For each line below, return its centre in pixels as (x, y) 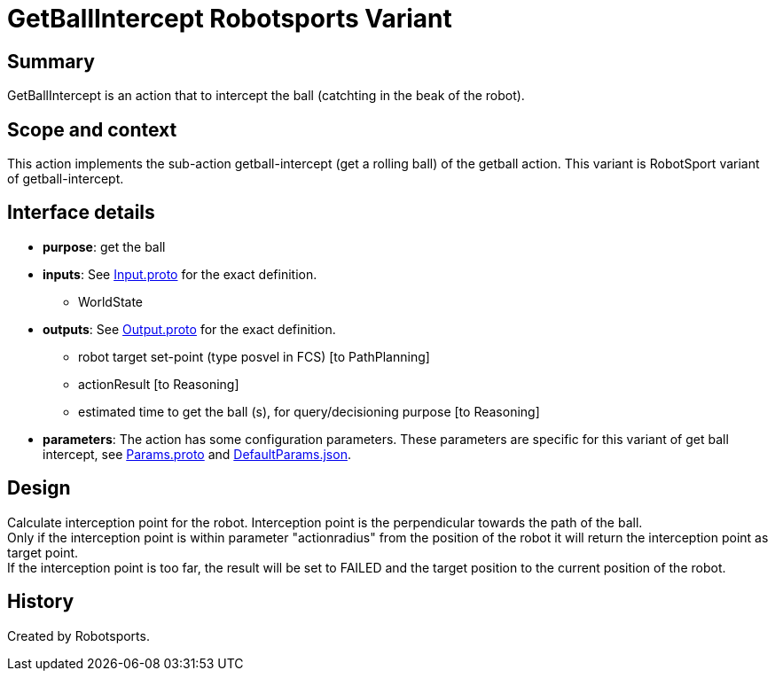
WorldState (111, 301)
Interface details (81, 213)
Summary (51, 61)
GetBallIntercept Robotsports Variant (230, 19)
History (41, 602)
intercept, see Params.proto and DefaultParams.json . (197, 454)
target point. (43, 552)
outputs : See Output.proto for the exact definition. (189, 329)
